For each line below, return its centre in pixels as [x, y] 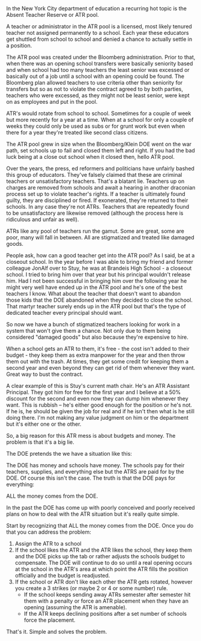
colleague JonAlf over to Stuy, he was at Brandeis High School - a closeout [99, 268]
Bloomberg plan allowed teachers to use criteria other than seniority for [94, 83]
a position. [19, 46]
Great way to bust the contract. [45, 374]
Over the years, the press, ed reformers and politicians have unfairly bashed [100, 168]
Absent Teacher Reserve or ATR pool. [52, 15]
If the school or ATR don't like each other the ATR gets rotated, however [104, 582]
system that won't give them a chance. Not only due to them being [88, 331]
